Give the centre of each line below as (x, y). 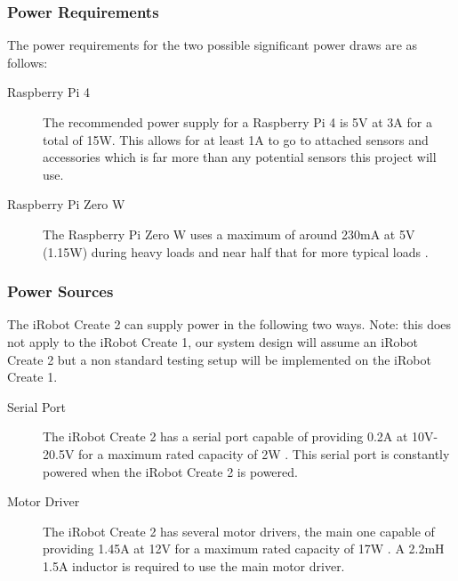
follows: (28, 62)
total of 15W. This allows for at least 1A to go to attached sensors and (236, 139)
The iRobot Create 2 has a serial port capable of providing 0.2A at (225, 436)
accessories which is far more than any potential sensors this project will (240, 157)
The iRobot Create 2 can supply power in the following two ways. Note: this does (229, 324)
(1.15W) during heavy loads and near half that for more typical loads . (236, 251)
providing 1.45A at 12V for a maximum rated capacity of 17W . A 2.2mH (244, 549)
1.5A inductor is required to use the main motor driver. (194, 565)
